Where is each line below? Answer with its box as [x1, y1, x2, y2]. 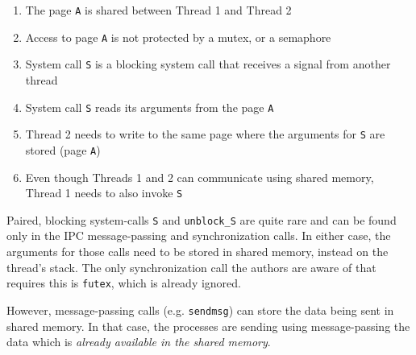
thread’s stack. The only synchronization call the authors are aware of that [6, 258, 376, 275]
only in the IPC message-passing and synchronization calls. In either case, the [6, 227, 391, 244]
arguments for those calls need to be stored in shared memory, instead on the [6, 243, 389, 260]
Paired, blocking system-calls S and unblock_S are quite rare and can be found [6, 211, 397, 228]
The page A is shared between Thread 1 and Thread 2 [25, 2, 292, 18]
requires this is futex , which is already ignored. [6, 275, 241, 291]
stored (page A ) [25, 141, 101, 158]
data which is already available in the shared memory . [6, 333, 271, 350]
